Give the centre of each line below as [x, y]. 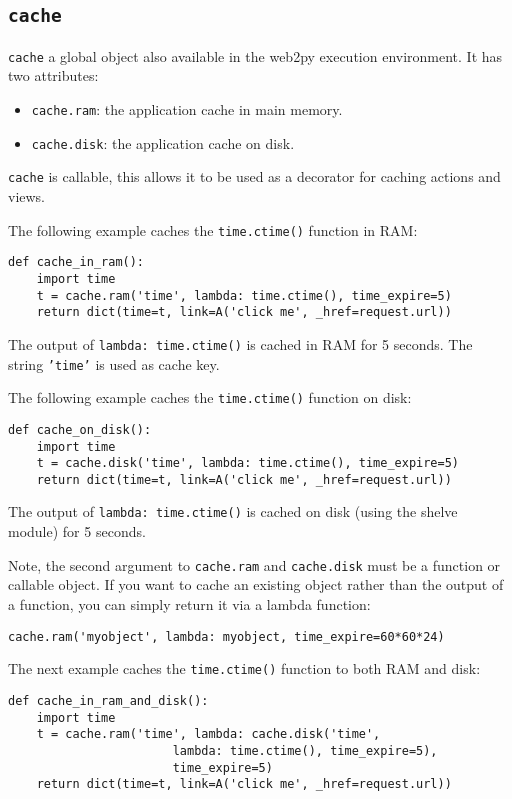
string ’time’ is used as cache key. [114, 363]
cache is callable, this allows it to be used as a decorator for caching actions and [254, 176]
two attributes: [53, 75]
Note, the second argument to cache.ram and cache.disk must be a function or [254, 564]
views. [27, 196]
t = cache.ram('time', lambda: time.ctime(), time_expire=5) [244, 295]
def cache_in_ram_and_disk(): [108, 700]
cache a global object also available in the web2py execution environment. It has [255, 55]
